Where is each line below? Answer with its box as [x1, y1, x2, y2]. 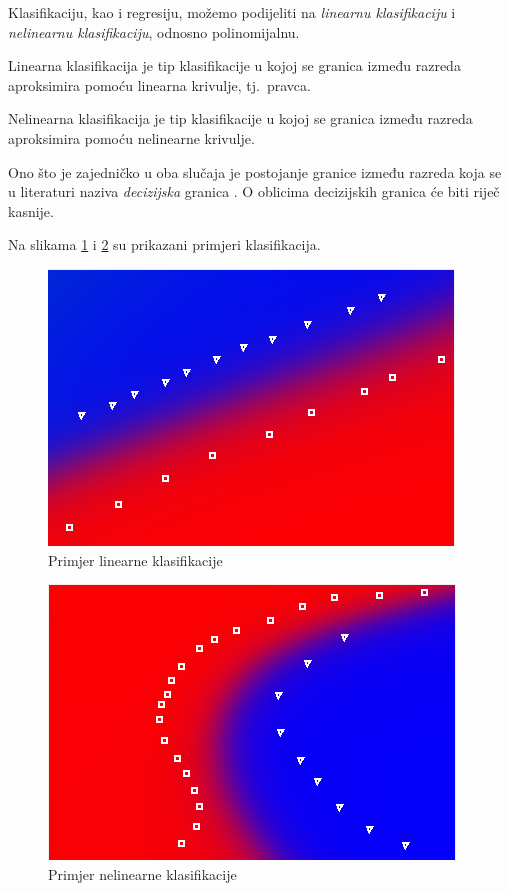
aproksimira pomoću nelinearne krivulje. [8, 127, 255, 148]
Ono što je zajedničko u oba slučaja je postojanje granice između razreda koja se [8, 161, 502, 182]
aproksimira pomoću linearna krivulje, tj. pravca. [8, 74, 311, 95]
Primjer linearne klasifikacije [48, 549, 223, 570]
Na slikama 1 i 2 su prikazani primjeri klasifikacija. [8, 234, 321, 255]
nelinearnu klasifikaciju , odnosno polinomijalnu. [8, 21, 300, 42]
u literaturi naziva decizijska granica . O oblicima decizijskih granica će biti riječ [8, 181, 500, 202]
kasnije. [8, 200, 54, 221]
